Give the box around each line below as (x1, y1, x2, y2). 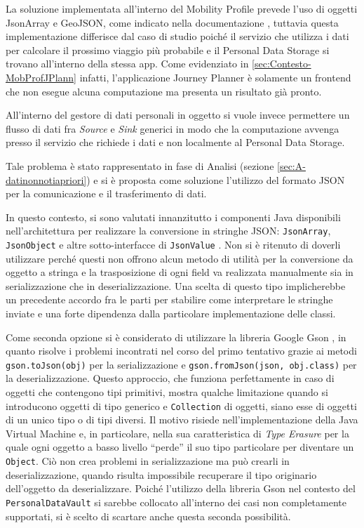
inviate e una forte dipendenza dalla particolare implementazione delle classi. (6, 306, 336, 320)
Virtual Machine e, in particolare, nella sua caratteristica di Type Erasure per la (6, 425, 349, 440)
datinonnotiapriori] (6, 172, 87, 187)
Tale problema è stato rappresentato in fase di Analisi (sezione (6, 158, 274, 173)
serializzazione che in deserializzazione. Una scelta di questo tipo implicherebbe (6, 278, 346, 293)
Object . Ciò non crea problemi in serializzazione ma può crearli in (6, 454, 290, 468)
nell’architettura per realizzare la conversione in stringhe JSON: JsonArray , (6, 223, 331, 238)
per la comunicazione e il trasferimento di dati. (6, 186, 207, 201)
